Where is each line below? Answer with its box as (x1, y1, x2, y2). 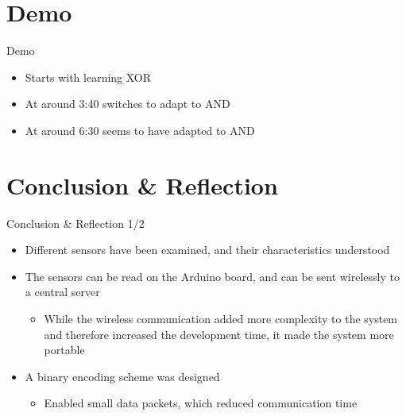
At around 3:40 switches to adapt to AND (25, 95, 230, 112)
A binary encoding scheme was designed (25, 368, 220, 384)
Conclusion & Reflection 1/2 (6, 214, 145, 231)
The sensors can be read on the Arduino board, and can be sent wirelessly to (25, 268, 400, 284)
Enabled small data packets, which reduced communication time (44, 395, 358, 411)
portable (44, 341, 85, 358)
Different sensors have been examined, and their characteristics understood (25, 241, 390, 258)
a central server (25, 283, 100, 300)
